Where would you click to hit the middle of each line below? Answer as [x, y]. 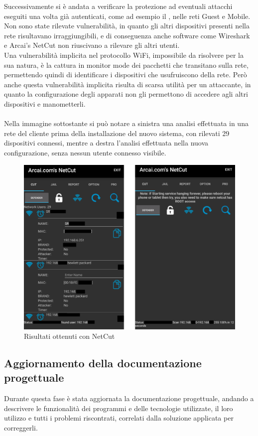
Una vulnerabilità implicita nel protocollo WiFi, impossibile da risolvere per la [124, 55]
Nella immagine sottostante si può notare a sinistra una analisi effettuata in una [126, 123]
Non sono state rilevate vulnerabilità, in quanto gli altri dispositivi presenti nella [127, 26]
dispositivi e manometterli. [45, 103]
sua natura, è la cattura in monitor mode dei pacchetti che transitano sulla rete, [126, 65]
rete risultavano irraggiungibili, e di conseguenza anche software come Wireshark [127, 35]
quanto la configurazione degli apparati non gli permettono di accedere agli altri [126, 94]
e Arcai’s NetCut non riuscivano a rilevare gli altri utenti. [92, 45]
